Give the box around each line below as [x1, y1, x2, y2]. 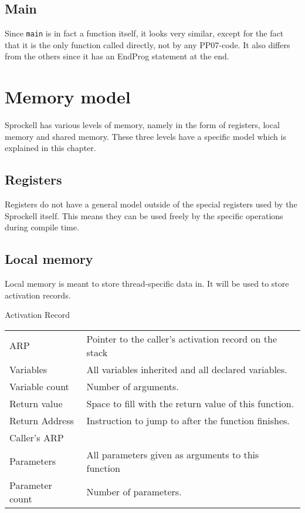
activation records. [5, 289, 71, 301]
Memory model [5, 85, 131, 109]
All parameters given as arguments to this [86, 447, 259, 461]
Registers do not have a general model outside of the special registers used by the [5, 198, 297, 210]
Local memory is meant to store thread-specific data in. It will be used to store [5, 277, 289, 290]
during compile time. [5, 221, 79, 233]
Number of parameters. [86, 485, 182, 499]
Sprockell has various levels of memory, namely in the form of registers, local [5, 119, 280, 131]
